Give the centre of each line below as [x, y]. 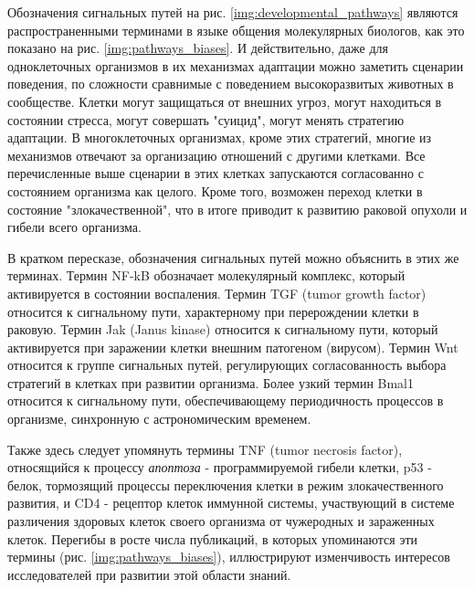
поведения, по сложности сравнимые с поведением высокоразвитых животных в [231, 84]
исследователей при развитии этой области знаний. [149, 574]
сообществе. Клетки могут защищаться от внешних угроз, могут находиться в [225, 101]
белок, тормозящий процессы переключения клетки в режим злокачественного [226, 485]
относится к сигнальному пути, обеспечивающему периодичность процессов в [226, 400]
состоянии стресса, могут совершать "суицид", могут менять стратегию [206, 119]
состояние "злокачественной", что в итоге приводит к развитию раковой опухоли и [237, 209]
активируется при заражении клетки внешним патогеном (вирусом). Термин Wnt [233, 347]
